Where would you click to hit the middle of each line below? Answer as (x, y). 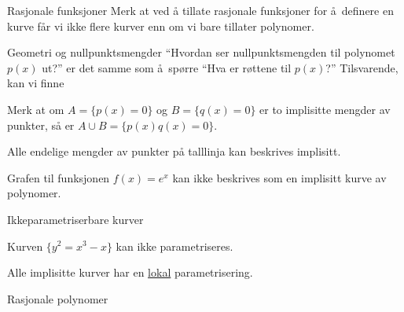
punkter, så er (41, 125)
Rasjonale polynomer (58, 298)
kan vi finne (36, 83)
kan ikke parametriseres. (174, 246)
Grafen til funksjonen (59, 177)
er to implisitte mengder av (325, 109)
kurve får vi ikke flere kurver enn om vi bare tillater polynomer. (161, 26)
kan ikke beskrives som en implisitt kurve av (279, 177)
